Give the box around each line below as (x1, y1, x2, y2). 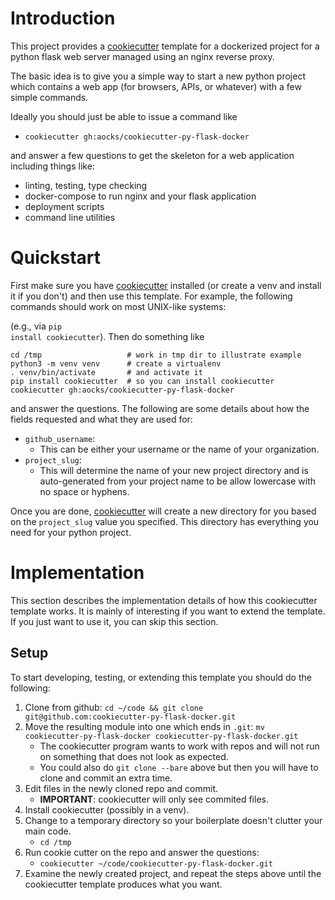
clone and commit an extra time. (39, 772, 173, 784)
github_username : (24, 432, 96, 444)
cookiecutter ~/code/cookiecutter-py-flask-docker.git (39, 858, 273, 869)
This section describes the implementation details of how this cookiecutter (10, 594, 318, 606)
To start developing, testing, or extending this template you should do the (10, 671, 312, 683)
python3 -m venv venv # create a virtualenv (10, 358, 222, 369)
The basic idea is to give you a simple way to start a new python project (10, 70, 306, 82)
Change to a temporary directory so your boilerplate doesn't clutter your (24, 814, 323, 826)
